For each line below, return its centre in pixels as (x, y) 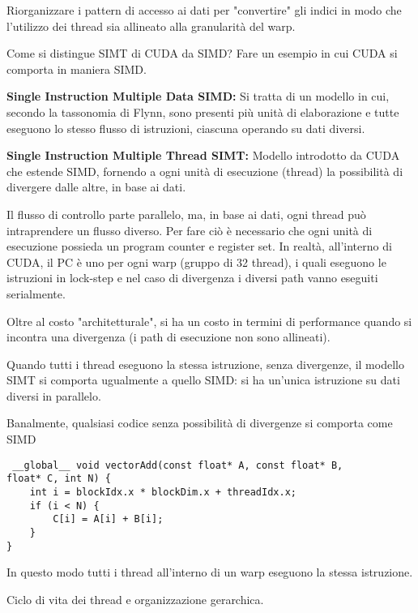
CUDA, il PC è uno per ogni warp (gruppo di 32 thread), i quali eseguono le (196, 261)
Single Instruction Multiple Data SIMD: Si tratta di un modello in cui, (198, 96)
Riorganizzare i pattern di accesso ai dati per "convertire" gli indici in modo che (204, 10)
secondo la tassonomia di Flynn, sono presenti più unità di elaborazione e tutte (203, 111)
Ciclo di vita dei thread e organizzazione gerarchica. (135, 599)
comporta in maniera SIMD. (77, 69)
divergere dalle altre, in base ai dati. (96, 187)
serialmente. (36, 293)
